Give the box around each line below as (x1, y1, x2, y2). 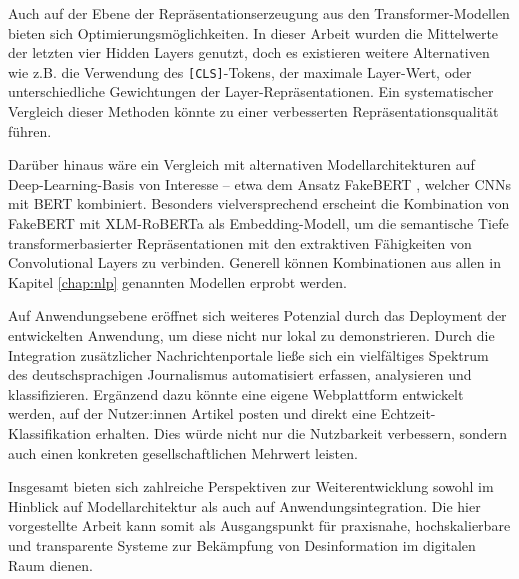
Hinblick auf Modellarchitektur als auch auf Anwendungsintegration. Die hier (8, 495, 481, 516)
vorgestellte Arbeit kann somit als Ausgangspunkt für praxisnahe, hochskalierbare (8, 515, 511, 536)
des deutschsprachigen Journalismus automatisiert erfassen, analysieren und (8, 364, 472, 385)
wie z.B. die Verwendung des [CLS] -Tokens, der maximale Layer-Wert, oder (8, 61, 472, 82)
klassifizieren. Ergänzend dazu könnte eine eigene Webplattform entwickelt (8, 383, 464, 404)
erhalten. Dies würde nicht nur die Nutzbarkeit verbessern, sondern (95, 422, 508, 443)
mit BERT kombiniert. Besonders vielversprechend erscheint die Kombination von (8, 193, 510, 214)
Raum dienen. (8, 554, 93, 575)
